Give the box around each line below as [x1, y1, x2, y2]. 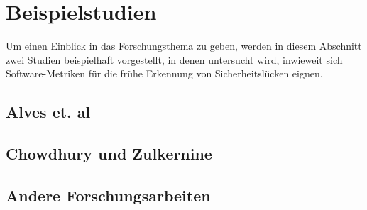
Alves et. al [6, 101, 91, 123]
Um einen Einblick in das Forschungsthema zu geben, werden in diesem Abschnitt [6, 38, 362, 53]
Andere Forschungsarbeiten [6, 184, 211, 206]
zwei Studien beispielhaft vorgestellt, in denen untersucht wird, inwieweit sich [6, 52, 343, 67]
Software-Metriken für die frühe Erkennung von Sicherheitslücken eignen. [6, 66, 323, 81]
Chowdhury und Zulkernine [6, 143, 212, 165]
